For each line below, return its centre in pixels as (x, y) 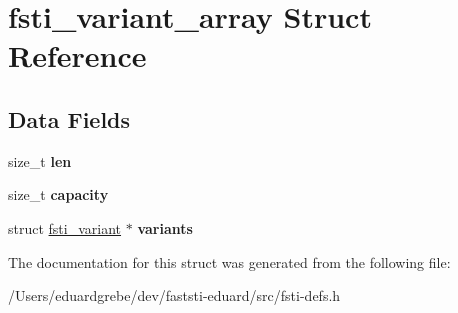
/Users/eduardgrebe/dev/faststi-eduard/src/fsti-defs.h (174, 295)
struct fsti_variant (65, 227)
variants (165, 227)
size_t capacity (58, 194)
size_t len (40, 160)
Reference (77, 55)
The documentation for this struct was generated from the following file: (229, 261)
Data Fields (69, 118)
